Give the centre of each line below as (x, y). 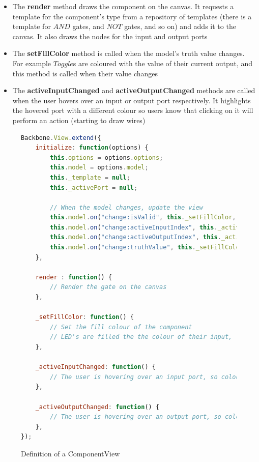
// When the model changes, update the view (126, 207)
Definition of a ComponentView (70, 453)
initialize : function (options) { (92, 148)
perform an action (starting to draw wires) (79, 120)
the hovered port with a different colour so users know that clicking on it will (133, 110)
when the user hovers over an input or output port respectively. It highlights (132, 100)
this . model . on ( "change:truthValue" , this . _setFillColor (147, 248)
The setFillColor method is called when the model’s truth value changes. (128, 53)
